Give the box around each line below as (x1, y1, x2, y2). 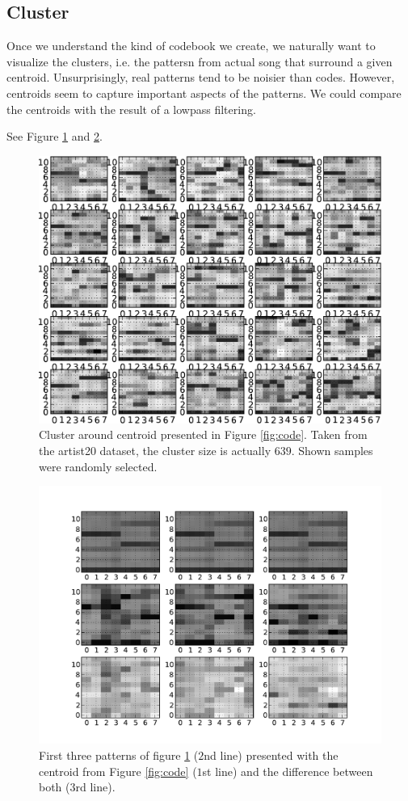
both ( (39, 778, 70, 795)
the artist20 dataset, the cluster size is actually (39, 441, 271, 458)
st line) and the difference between (202, 762, 373, 779)
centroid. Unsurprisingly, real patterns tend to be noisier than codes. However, (6, 69, 395, 86)
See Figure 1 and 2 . (6, 128, 103, 145)
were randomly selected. (39, 457, 158, 474)
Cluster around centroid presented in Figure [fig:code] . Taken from (39, 426, 368, 443)
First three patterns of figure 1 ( (39, 746, 199, 763)
